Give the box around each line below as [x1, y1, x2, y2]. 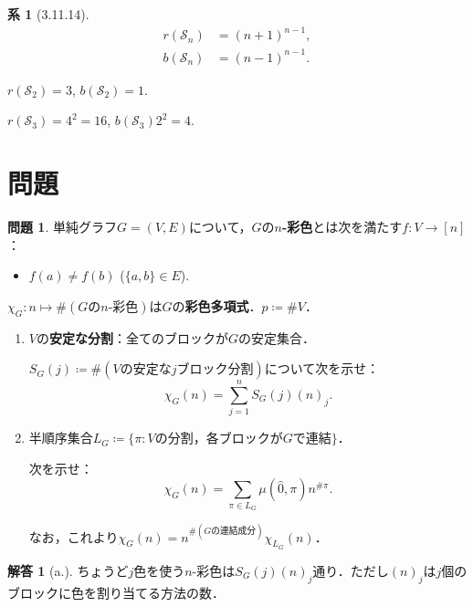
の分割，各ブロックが [154, 433, 283, 446]
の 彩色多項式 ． [172, 296, 262, 315]
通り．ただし [312, 560, 389, 580]
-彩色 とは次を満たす [281, 216, 403, 235]
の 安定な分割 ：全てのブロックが [36, 328, 228, 347]
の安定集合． [237, 328, 315, 347]
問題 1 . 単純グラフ [7, 216, 117, 235]
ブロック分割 [176, 363, 254, 377]
